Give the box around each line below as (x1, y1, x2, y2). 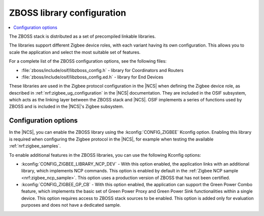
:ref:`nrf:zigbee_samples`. (9, 143, 61, 149)
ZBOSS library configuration (9, 7, 127, 18)
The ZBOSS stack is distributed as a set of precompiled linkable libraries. (9, 33, 156, 39)
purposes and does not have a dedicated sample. (21, 202, 121, 208)
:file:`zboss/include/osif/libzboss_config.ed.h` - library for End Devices (21, 74, 164, 80)
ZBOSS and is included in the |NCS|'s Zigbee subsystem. (9, 103, 124, 110)
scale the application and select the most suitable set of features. (9, 49, 141, 55)
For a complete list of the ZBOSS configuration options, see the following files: (9, 58, 167, 64)
